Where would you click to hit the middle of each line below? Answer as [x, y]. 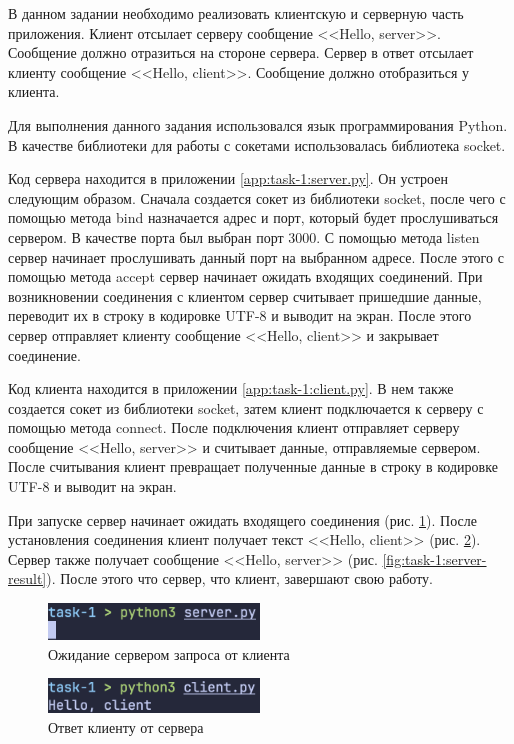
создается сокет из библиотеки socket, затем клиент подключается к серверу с [246, 407]
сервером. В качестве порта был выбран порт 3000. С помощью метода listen [244, 236]
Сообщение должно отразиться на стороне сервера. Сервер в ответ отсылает [241, 52]
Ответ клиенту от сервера [126, 727]
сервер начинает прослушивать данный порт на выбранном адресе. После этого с [256, 256]
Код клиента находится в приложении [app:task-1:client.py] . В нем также [231, 388]
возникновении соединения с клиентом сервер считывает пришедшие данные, [245, 295]
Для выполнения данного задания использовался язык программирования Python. [258, 124]
